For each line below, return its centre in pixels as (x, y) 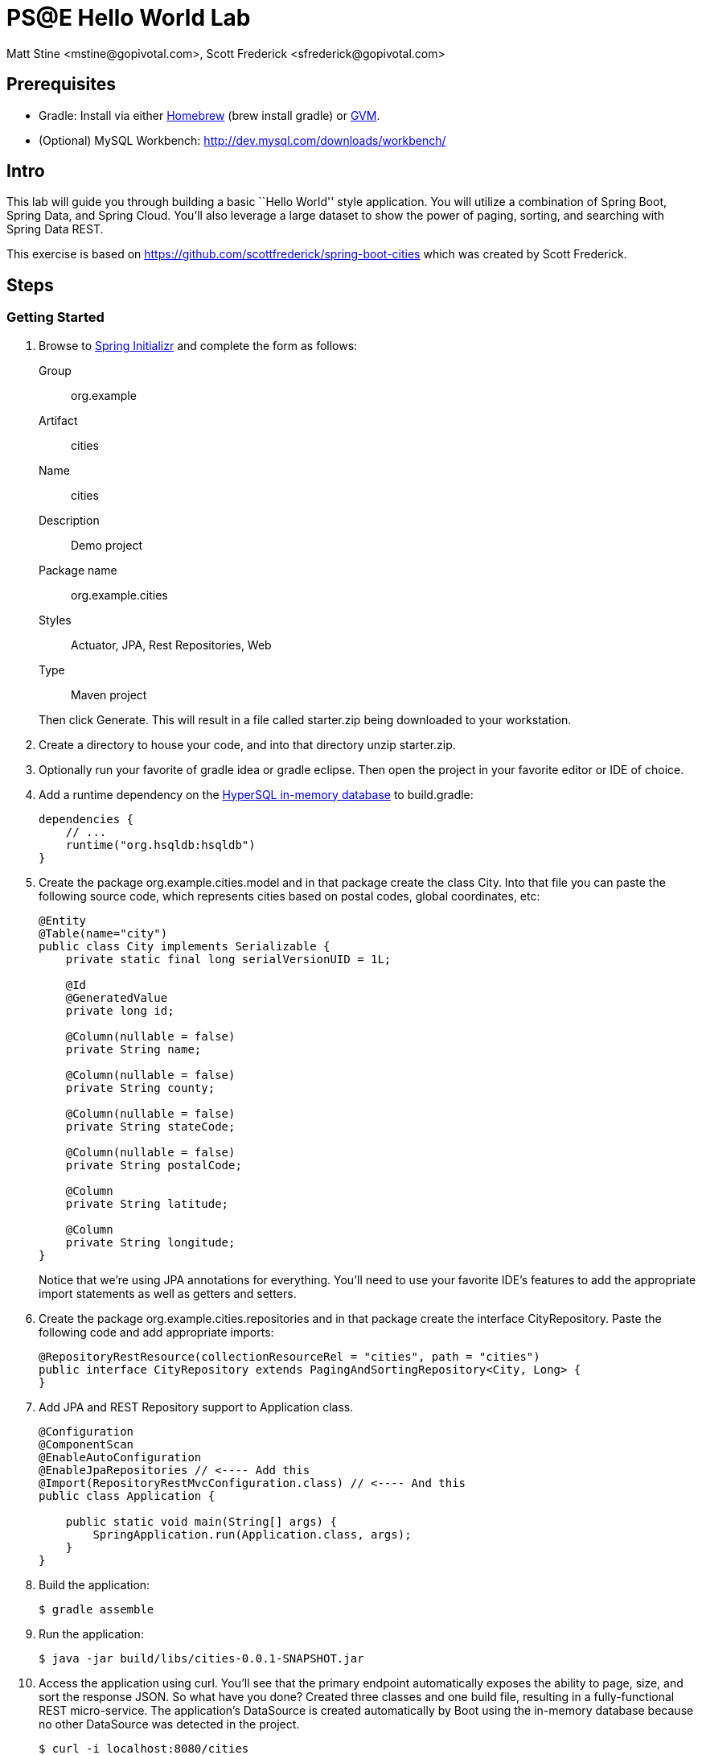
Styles (55, 620)
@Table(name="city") (103, 933)
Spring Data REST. (55, 229)
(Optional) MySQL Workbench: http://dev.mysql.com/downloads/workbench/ (242, 140)
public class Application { (127, 1495)
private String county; (140, 1088)
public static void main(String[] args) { (201, 1521)
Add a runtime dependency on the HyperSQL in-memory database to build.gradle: (256, 794)
